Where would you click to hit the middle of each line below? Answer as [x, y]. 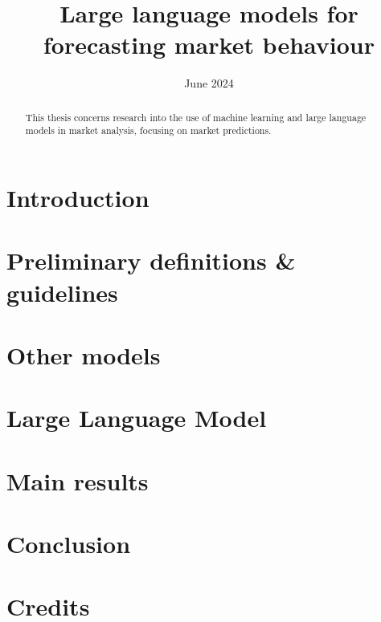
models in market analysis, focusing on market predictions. [148, 130]
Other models [84, 354]
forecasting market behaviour [209, 45]
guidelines [62, 292]
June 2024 [209, 83]
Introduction [78, 198]
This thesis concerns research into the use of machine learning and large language [196, 117]
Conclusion [69, 544]
